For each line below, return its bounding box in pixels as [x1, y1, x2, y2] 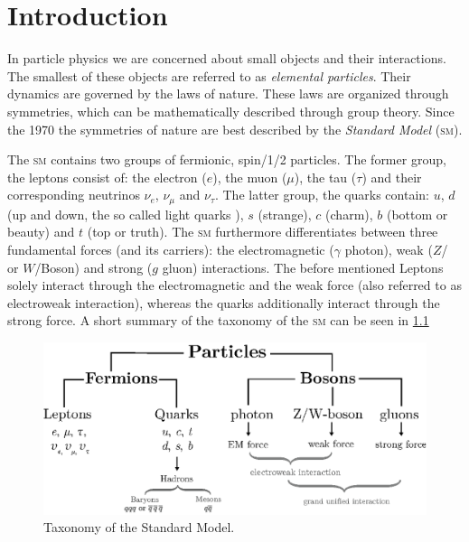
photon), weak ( [344, 239, 433, 258]
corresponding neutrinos [7, 185, 140, 204]
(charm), [325, 204, 373, 223]
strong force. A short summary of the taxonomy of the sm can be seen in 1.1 [7, 311, 429, 330]
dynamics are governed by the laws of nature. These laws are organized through [7, 84, 449, 103]
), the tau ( [294, 167, 357, 186]
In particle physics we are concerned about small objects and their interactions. [7, 49, 446, 68]
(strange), [258, 204, 312, 223]
